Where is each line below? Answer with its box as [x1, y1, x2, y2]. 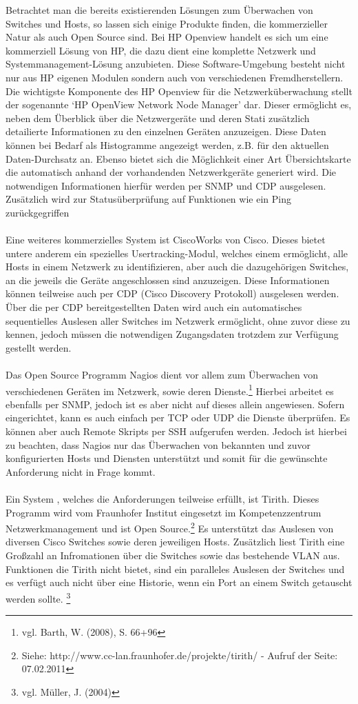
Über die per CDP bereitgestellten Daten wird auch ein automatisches [6, 300, 302, 314]
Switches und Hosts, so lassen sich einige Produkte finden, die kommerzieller [6, 16, 328, 30]
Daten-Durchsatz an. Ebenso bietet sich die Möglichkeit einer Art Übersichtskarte [6, 151, 351, 165]
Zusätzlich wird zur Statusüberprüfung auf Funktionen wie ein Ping [6, 192, 291, 206]
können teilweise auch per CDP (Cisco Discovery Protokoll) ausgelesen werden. [6, 286, 339, 301]
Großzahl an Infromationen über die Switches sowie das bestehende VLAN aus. [6, 548, 340, 563]
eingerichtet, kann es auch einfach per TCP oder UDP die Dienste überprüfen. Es [6, 410, 350, 425]
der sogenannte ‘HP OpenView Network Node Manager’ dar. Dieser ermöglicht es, [6, 97, 352, 112]
